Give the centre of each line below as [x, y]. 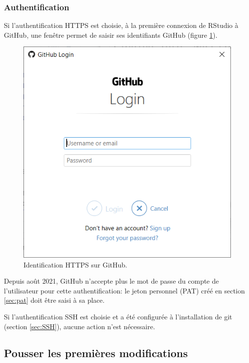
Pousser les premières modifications [96, 352]
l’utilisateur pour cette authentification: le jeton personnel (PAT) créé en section [124, 290]
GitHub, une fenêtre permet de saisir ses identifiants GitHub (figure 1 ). [111, 35]
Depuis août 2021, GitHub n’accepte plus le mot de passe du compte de [112, 281]
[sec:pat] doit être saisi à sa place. [54, 300]
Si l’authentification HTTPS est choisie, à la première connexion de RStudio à [121, 25]
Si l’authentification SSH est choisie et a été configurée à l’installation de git [118, 317]
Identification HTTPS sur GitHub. [76, 264]
